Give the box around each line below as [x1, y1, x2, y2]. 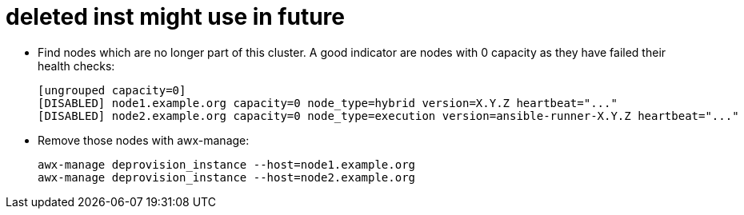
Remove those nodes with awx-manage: [38, 133, 250, 147]
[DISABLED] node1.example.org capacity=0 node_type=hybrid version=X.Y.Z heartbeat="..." [38, 96, 618, 109]
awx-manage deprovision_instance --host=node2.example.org [38, 170, 416, 184]
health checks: [38, 58, 115, 73]
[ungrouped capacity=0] [38, 83, 186, 97]
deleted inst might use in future [6, 3, 346, 30]
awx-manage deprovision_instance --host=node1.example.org [38, 157, 416, 171]
